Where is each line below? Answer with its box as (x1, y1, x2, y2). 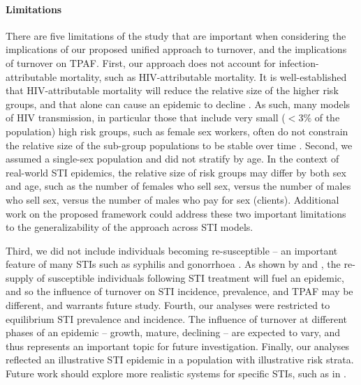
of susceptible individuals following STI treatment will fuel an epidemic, (36, 270, 344, 285)
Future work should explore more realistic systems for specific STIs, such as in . (6, 366, 346, 381)
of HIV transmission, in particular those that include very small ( (6, 110, 286, 125)
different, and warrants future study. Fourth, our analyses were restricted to (6, 298, 330, 312)
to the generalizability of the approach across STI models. (6, 220, 253, 234)
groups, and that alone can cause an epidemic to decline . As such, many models (6, 96, 351, 111)
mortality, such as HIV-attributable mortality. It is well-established (59, 69, 347, 84)
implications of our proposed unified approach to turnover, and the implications (6, 42, 347, 56)
